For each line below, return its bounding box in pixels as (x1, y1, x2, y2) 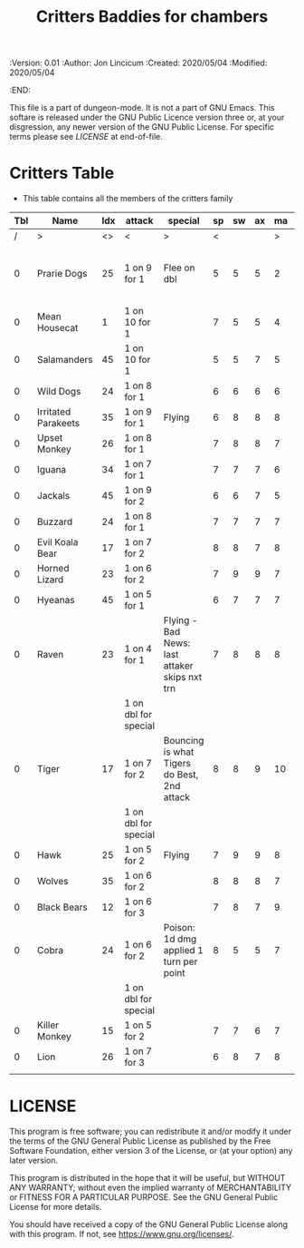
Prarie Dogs (37, 268, 88, 280)
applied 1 (163, 944, 204, 957)
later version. (9, 1155, 59, 1166)
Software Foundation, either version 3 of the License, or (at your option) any (9, 1146, 293, 1156)
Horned (37, 562, 70, 575)
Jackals (37, 490, 71, 502)
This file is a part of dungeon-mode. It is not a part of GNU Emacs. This (9, 102, 275, 113)
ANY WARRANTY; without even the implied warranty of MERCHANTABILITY (9, 1182, 292, 1194)
